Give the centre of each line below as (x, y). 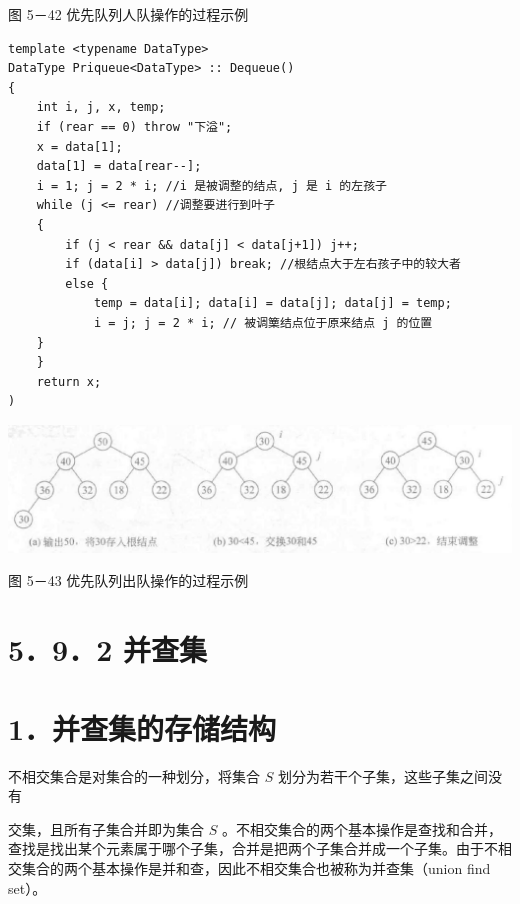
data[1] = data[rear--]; (119, 166)
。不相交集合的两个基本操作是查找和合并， (361, 828)
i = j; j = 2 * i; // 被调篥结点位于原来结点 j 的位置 (263, 322)
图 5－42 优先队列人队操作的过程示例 (128, 14)
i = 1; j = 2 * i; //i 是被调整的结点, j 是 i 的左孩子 (211, 185)
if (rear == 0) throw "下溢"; (134, 126)
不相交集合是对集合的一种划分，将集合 (134, 775)
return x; (69, 381)
